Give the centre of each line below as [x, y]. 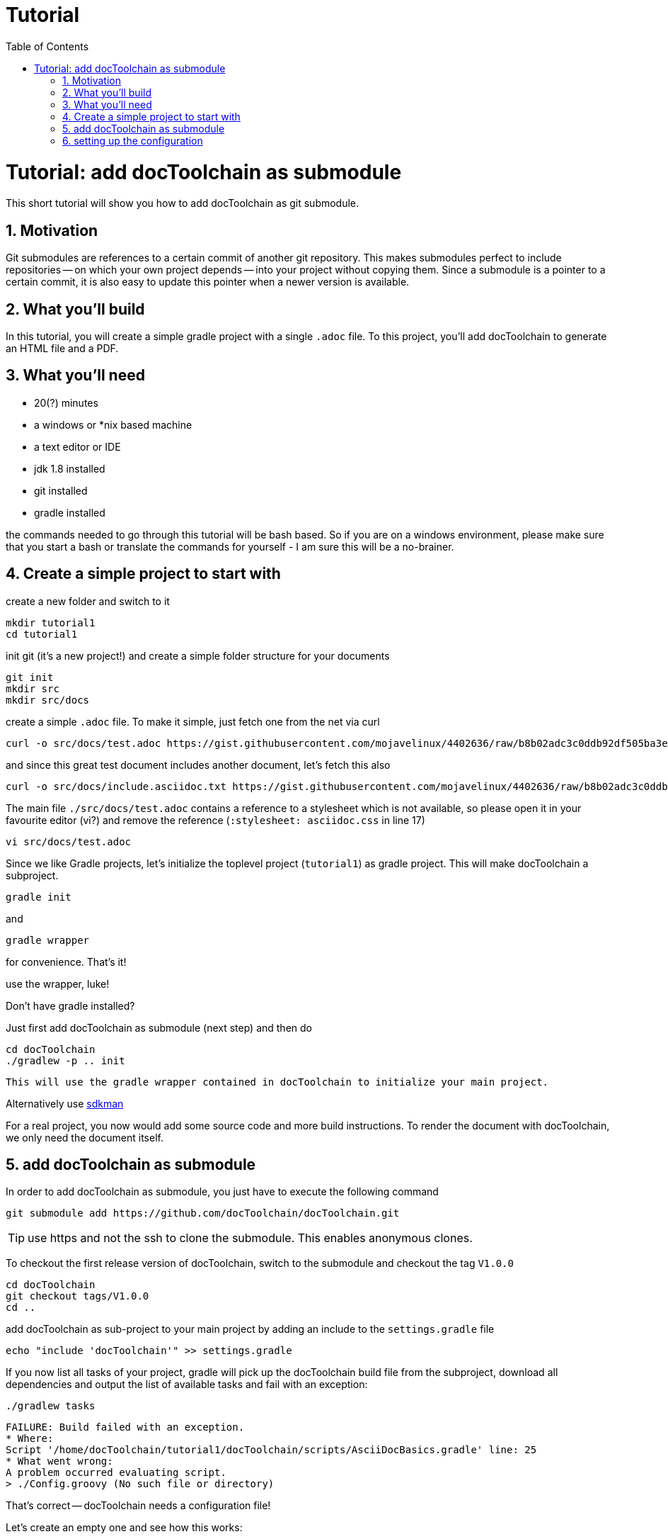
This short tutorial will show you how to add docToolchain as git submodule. [183, 203]
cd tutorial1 [42, 634]
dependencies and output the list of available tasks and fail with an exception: [187, 1385]
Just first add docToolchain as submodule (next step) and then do [159, 1027]
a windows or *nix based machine [113, 424]
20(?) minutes [66, 402]
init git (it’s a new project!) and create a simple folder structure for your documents [198, 655]
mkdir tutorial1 [51, 622]
